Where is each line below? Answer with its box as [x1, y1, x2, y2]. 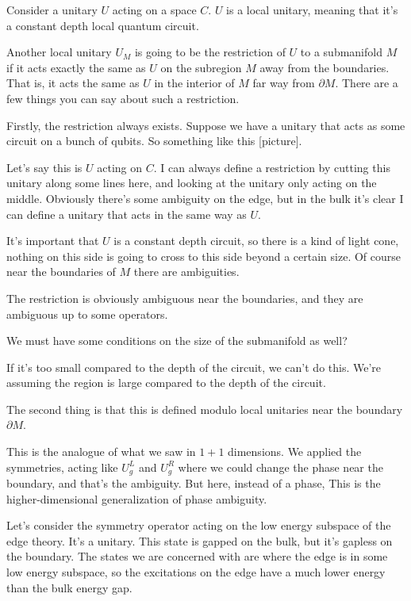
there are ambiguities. [133, 263, 240, 280]
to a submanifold [300, 44, 382, 60]
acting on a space [112, 2, 197, 17]
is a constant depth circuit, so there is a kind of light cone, [113, 232, 399, 249]
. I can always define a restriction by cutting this [153, 159, 390, 175]
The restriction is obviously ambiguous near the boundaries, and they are [6, 289, 363, 306]
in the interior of [154, 75, 235, 91]
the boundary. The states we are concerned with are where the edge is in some [6, 548, 388, 565]
